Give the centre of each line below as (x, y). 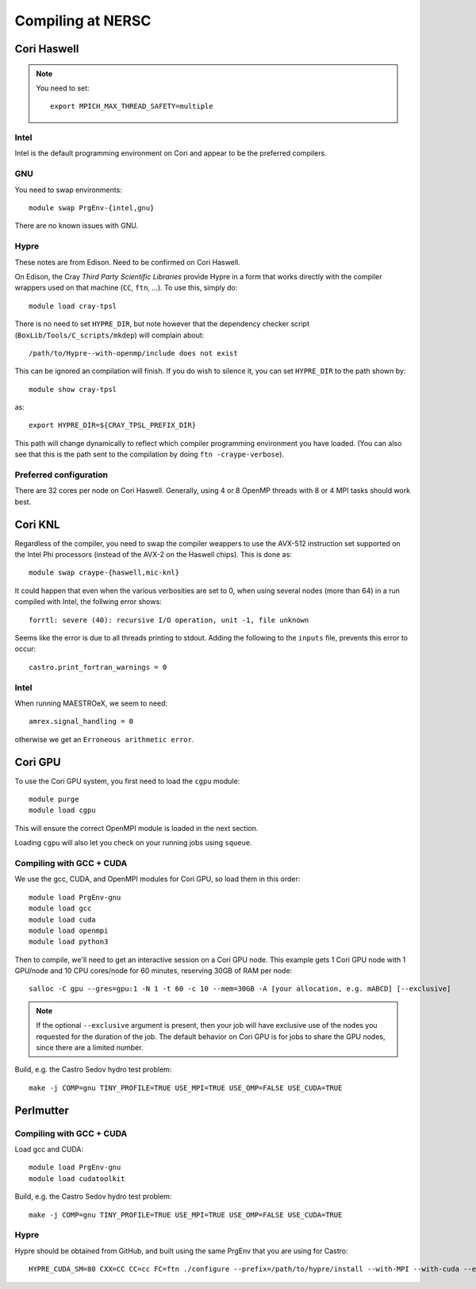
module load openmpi (69, 930)
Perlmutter (42, 1110)
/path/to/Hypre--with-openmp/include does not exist (133, 353)
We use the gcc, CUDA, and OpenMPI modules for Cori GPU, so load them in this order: (157, 879)
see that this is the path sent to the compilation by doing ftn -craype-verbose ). (150, 454)
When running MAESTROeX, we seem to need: (91, 703)
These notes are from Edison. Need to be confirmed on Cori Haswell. (128, 262)
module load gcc (60, 908)
